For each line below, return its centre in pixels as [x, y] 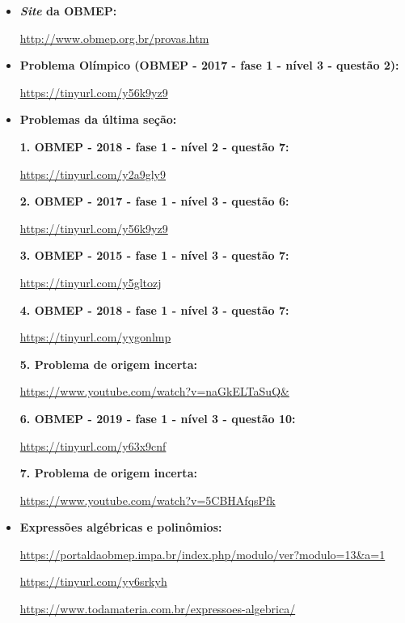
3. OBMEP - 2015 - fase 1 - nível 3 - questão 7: [154, 255]
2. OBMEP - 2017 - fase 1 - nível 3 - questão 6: [154, 201]
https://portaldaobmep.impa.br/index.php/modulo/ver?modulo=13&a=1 [202, 554]
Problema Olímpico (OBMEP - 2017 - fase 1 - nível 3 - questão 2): [209, 65]
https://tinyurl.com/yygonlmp [95, 337]
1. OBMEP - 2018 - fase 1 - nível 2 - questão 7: [154, 146]
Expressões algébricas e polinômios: [121, 527]
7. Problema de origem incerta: [108, 473]
